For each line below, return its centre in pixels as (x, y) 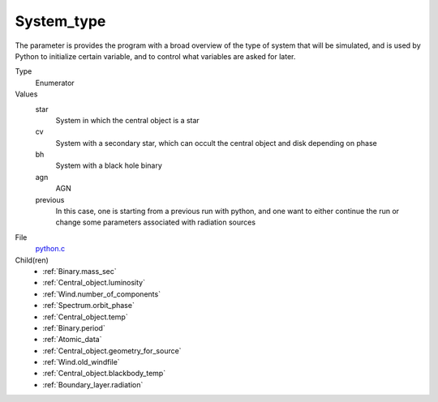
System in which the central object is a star (128, 120)
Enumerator (55, 83)
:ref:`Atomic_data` (72, 340)
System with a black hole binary (109, 165)
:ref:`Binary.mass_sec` (79, 271)
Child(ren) (32, 260)
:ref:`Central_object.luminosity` (94, 283)
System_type (60, 21)
